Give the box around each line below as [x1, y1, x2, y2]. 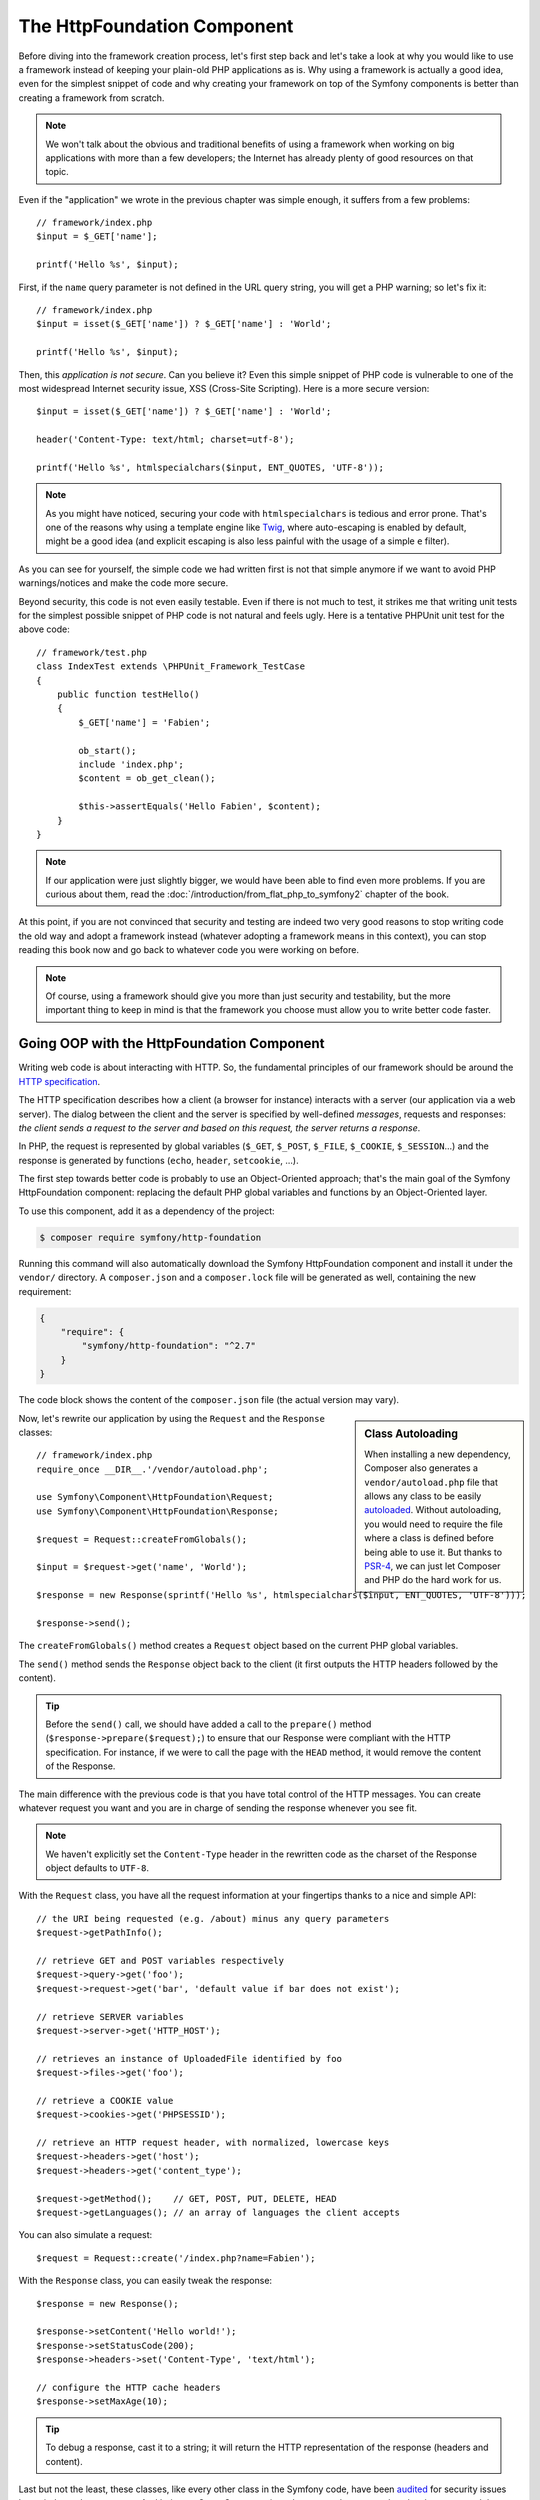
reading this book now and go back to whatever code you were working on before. [18, 944, 360, 956]
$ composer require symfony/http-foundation [39, 1231, 262, 1243]
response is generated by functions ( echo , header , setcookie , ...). [18, 1154, 299, 1166]
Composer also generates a [364, 1462, 479, 1474]
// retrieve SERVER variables [36, 2011, 185, 2022]
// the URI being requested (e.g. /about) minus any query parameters [36, 1913, 390, 1924]
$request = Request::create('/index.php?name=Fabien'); [36, 2252, 316, 2264]
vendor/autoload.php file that [364, 1476, 499, 1488]
